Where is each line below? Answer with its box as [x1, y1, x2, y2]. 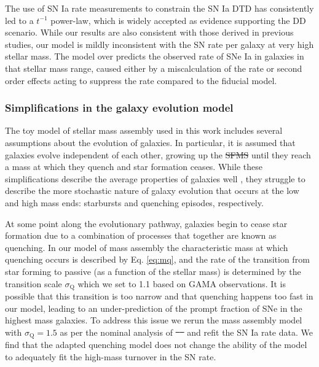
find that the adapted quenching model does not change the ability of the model [5, 338, 307, 351]
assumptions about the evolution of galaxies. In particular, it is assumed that [5, 136, 296, 149]
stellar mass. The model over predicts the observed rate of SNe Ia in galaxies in [5, 50, 304, 63]
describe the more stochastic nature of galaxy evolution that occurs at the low [5, 184, 299, 197]
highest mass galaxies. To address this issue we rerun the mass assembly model [5, 314, 302, 326]
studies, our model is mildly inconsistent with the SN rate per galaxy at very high [5, 37, 314, 50]
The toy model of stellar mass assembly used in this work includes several [5, 124, 283, 137]
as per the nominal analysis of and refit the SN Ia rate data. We [60, 325, 313, 338]
